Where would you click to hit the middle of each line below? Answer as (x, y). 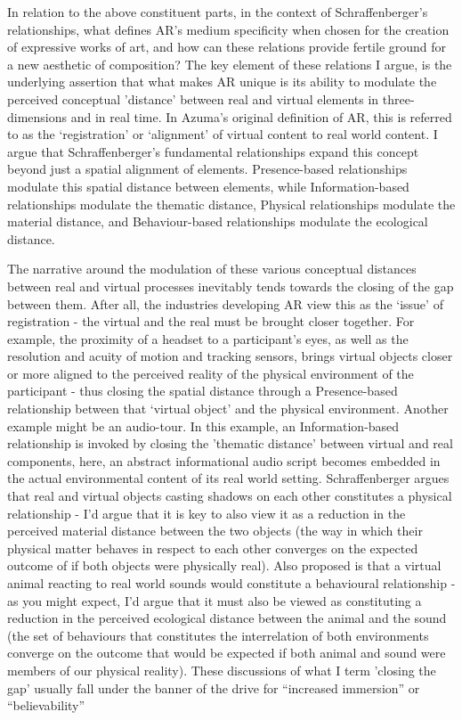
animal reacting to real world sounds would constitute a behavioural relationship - (231, 583)
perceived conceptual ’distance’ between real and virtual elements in (193, 98)
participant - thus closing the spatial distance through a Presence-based (203, 391)
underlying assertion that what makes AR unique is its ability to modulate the (222, 82)
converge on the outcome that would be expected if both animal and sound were (227, 653)
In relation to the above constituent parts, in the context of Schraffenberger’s (218, 12)
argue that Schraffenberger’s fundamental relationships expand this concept (213, 151)
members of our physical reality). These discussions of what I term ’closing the (222, 670)
